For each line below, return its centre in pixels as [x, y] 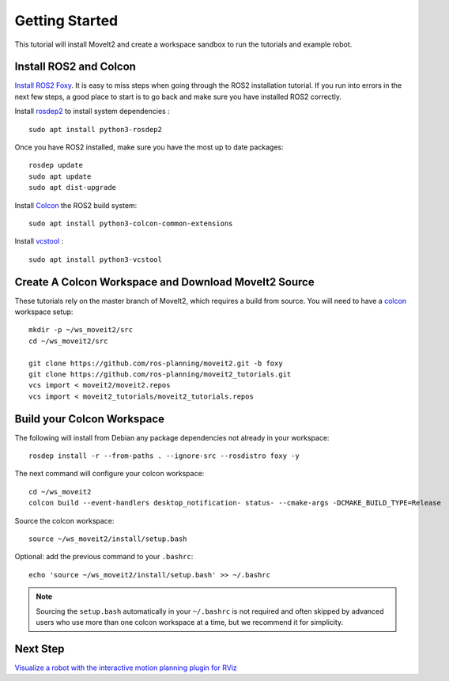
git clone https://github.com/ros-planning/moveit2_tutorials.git [160, 375]
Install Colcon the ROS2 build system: [76, 205]
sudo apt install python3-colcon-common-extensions [131, 223]
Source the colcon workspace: [64, 520]
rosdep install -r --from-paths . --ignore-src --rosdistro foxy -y [164, 456]
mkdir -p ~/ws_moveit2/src [81, 330]
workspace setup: [44, 312]
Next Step [40, 649]
